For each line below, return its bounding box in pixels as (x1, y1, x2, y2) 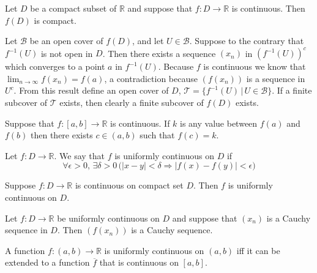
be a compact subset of (30, 2, 117, 14)
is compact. (34, 13, 76, 26)
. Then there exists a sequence (102, 47, 216, 59)
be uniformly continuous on (57, 211, 160, 224)
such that (140, 129, 175, 141)
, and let (132, 34, 164, 47)
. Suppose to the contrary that (189, 34, 304, 47)
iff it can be (236, 244, 280, 256)
